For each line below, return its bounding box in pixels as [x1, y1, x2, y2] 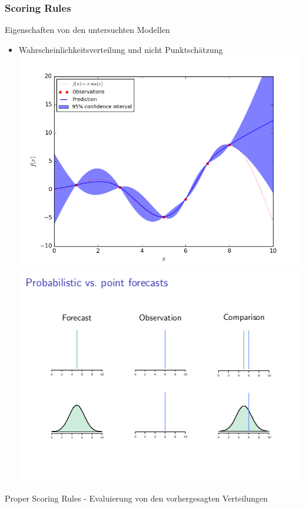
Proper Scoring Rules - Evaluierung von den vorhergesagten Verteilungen [5, 492, 268, 504]
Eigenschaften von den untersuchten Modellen [5, 24, 170, 36]
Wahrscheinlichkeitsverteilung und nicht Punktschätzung [18, 43, 223, 55]
